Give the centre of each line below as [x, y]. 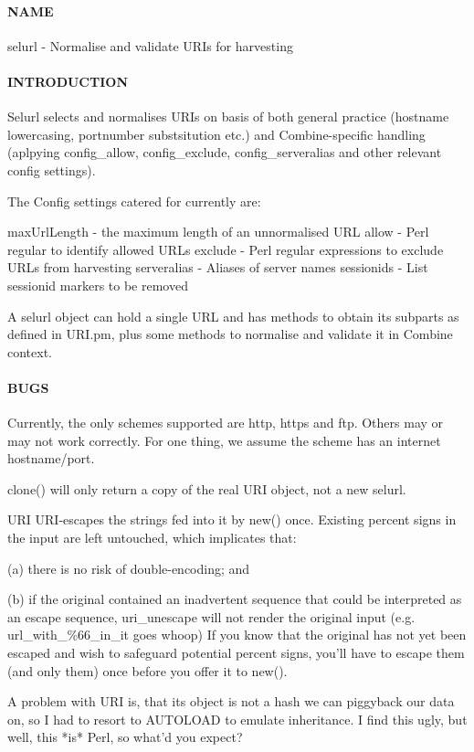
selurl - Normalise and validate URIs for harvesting [150, 45]
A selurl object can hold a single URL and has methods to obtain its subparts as [233, 316]
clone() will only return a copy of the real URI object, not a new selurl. [207, 488]
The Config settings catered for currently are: [134, 201]
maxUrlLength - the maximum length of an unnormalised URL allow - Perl [218, 232]
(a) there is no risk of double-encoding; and [129, 568]
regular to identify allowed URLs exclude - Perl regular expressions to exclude [226, 249]
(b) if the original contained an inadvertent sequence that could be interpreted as [235, 599]
